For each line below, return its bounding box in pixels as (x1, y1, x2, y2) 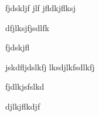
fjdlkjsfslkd (5, 80, 45, 93)
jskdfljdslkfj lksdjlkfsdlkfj (5, 60, 95, 73)
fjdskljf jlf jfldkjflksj (5, 2, 76, 13)
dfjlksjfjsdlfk (5, 21, 49, 33)
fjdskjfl (5, 41, 30, 53)
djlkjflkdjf (5, 100, 40, 112)
